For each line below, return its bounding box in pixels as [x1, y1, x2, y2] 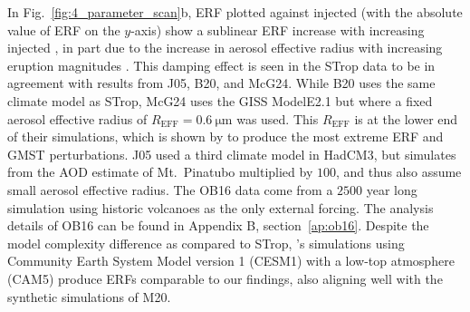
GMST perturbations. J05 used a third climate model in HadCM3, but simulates [7, 144, 456, 163]
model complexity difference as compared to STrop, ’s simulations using [7, 233, 405, 252]
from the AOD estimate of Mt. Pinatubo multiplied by [7, 162, 313, 181]
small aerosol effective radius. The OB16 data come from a [7, 180, 333, 199]
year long [366, 180, 417, 199]
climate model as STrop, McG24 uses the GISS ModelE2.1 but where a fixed [7, 91, 433, 110]
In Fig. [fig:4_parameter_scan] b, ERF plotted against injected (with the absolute [7, 3, 463, 21]
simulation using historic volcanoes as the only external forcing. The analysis [7, 198, 434, 217]
